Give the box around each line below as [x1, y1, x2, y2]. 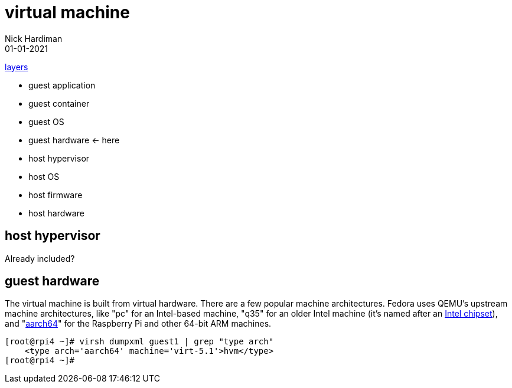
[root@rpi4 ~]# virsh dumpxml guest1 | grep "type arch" [5, 337, 274, 347]
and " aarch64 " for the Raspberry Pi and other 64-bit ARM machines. [5, 318, 272, 329]
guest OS [28, 116, 64, 127]
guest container [28, 98, 90, 108]
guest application [28, 80, 96, 90]
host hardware [28, 208, 84, 218]
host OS [28, 171, 60, 182]
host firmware [28, 189, 83, 200]
